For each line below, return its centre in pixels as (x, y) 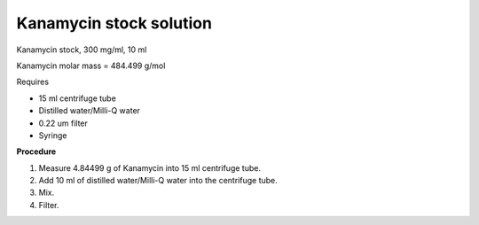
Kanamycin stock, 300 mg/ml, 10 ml (82, 50)
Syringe (53, 135)
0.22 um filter (63, 123)
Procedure (36, 151)
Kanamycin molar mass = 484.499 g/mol (91, 66)
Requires (32, 82)
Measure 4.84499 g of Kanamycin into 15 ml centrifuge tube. (150, 167)
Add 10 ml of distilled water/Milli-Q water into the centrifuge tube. (158, 181)
